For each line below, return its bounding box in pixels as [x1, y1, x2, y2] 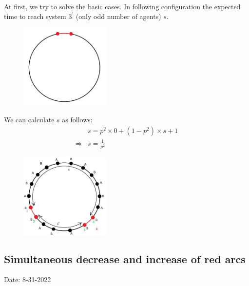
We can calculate [4, 114, 55, 125]
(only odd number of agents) [76, 11, 161, 21]
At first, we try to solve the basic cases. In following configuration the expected [4, 1, 241, 11]
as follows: [62, 114, 93, 125]
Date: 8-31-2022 [4, 274, 51, 285]
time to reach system [4, 11, 66, 21]
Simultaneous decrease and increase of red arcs [4, 251, 246, 267]
